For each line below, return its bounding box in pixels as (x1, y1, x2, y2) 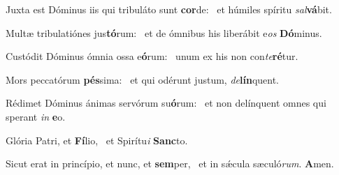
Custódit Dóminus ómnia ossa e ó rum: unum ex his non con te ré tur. (6, 49, 298, 63)
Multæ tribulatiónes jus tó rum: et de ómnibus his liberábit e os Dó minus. (6, 25, 322, 40)
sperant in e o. (6, 109, 66, 123)
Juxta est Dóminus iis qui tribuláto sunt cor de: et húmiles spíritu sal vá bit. (6, 2, 332, 16)
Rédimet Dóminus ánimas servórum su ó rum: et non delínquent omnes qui (6, 96, 326, 110)
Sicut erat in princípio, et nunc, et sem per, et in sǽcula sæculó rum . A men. (6, 156, 334, 171)
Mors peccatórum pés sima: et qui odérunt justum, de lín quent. (6, 72, 280, 86)
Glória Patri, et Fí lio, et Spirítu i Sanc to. (6, 132, 188, 147)
